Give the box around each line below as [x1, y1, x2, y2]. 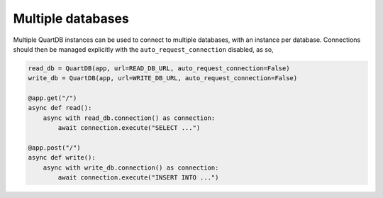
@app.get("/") [28, 94, 77, 102]
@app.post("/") [28, 144, 81, 152]
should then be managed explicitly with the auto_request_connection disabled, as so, [13, 45, 274, 53]
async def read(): [28, 104, 92, 112]
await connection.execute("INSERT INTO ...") [57, 174, 219, 182]
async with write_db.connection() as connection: [43, 163, 219, 172]
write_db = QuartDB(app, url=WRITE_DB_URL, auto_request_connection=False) [28, 75, 298, 82]
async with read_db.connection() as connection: [43, 114, 216, 122]
